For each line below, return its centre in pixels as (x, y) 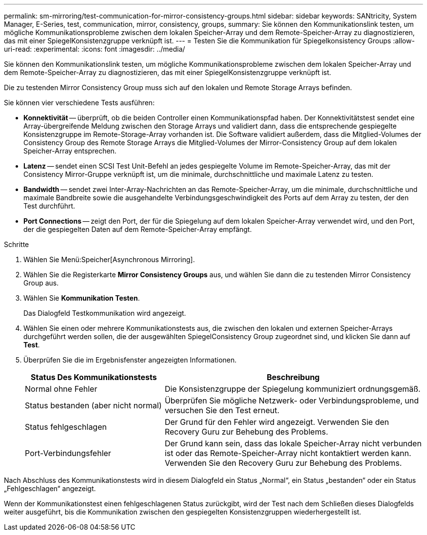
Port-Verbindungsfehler (68, 453)
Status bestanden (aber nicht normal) (93, 405)
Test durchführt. (49, 206)
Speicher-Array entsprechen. (70, 151)
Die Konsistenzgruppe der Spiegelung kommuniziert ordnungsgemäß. (292, 389)
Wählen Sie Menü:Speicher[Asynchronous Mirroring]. (109, 259)
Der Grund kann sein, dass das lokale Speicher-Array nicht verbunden (293, 443)
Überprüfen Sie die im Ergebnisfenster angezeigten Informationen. (130, 360)
